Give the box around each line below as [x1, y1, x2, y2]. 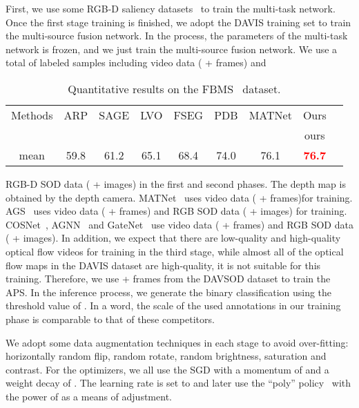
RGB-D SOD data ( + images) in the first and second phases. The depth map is [6, 176, 346, 191]
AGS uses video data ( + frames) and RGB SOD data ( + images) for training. [6, 204, 347, 218]
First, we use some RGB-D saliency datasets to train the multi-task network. [6, 1, 336, 15]
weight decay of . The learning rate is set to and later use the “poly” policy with [6, 376, 351, 390]
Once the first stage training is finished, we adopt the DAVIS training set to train [6, 14, 351, 29]
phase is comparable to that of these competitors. [6, 311, 215, 326]
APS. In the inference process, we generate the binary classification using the [6, 284, 332, 299]
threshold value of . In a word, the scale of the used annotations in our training [6, 298, 341, 313]
